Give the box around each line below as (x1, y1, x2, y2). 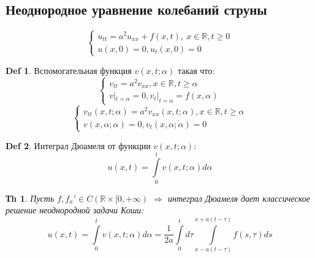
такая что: (177, 64, 215, 76)
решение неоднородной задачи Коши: (6, 204, 144, 216)
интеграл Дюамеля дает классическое (167, 191, 310, 204)
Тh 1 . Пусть (6, 191, 55, 204)
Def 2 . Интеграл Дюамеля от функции (6, 139, 151, 152)
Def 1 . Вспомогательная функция (6, 64, 132, 76)
